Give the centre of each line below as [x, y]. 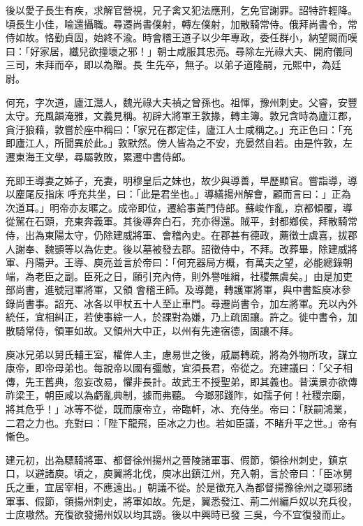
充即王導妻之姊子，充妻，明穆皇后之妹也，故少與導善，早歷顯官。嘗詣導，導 [181, 180]
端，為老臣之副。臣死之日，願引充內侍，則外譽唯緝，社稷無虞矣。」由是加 [174, 276]
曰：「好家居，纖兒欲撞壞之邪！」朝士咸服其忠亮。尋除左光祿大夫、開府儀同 [179, 51]
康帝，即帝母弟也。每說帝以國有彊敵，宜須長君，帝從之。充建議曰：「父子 [174, 368]
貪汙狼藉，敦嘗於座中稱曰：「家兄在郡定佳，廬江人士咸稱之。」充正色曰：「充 [179, 129]
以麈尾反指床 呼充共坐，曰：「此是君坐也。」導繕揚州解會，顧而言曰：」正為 [178, 194]
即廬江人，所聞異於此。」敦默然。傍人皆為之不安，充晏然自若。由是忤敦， [174, 143]
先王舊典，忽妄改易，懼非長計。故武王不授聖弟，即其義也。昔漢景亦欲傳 [191, 381]
